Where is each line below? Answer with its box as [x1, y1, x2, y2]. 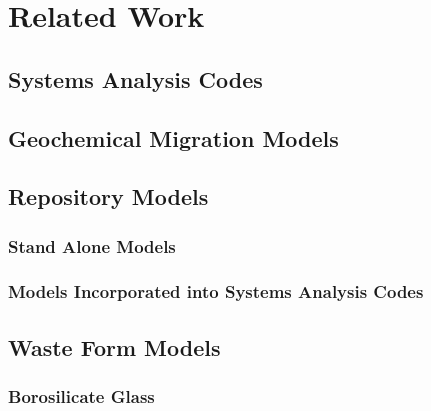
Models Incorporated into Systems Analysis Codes [8, 279, 424, 304]
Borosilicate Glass [8, 384, 155, 409]
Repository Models [8, 181, 209, 212]
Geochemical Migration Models [8, 122, 339, 153]
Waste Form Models [8, 331, 221, 362]
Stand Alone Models [8, 233, 176, 258]
